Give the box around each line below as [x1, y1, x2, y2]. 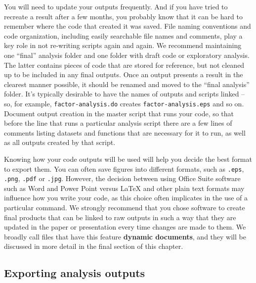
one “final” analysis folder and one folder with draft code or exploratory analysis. [4, 49, 250, 60]
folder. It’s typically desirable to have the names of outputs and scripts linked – [4, 89, 245, 99]
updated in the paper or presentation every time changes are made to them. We [4, 222, 246, 232]
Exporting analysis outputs [4, 265, 145, 281]
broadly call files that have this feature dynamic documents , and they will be [4, 231, 246, 241]
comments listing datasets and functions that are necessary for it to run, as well [4, 127, 246, 138]
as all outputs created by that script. [4, 137, 116, 147]
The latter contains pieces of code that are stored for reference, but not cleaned [4, 59, 245, 70]
